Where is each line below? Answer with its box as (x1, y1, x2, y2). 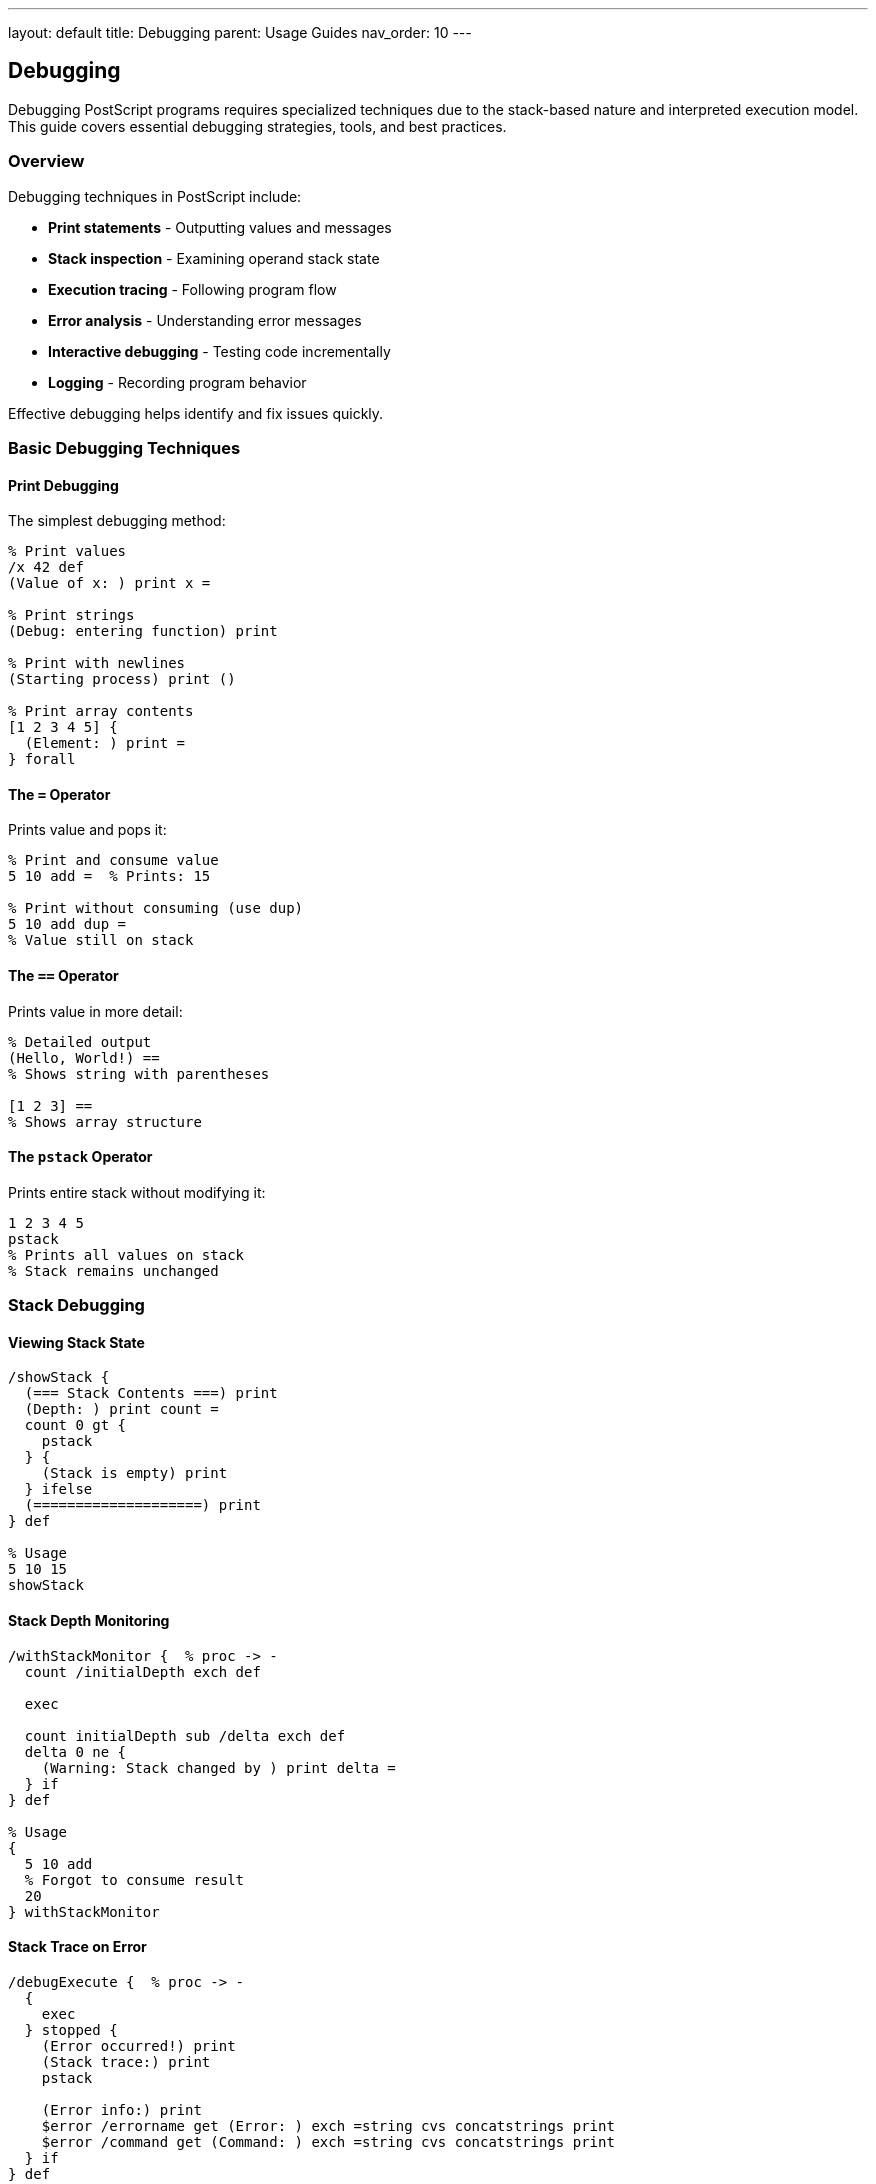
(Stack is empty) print (41, 1465, 228, 1482)
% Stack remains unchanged (8, 1262, 219, 1279)
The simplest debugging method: (8, 512, 226, 530)
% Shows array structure (8, 1113, 202, 1130)
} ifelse (24, 1481, 93, 1498)
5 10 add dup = (8, 916, 127, 933)
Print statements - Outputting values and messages (48, 218, 392, 236)
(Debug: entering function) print (8, 623, 278, 640)
